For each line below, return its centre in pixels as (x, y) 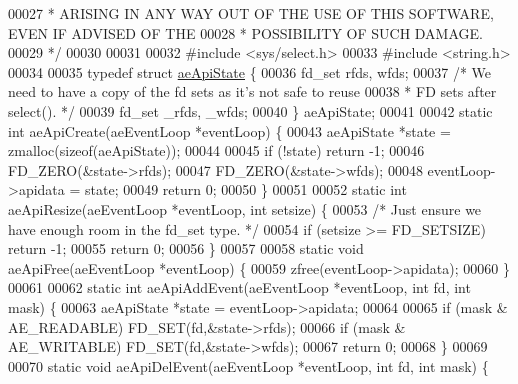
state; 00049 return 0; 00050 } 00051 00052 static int (246, 189)
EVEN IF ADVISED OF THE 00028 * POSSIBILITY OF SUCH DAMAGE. (245, 32)
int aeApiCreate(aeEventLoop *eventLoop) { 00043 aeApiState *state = (229, 130)
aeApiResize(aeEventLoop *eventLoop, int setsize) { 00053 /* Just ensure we (245, 208)
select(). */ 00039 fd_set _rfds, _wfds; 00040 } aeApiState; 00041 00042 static (250, 110)
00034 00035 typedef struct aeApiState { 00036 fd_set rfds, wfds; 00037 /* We (250, 71)
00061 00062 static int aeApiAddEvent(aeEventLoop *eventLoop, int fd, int (239, 287)
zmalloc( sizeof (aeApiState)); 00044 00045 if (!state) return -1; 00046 (216, 150)
